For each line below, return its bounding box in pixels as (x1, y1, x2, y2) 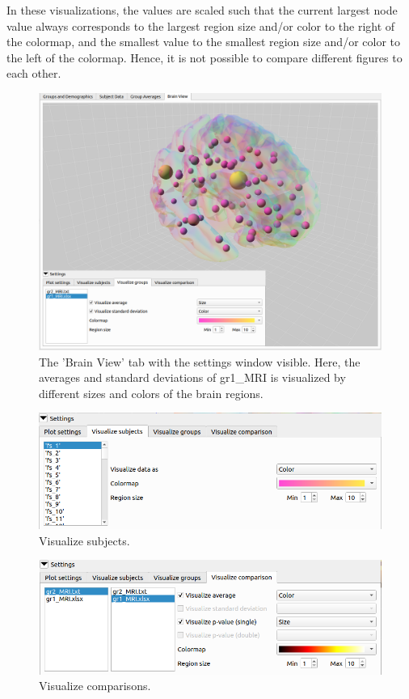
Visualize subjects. (39, 532, 130, 549)
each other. (6, 65, 61, 82)
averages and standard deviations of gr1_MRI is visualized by (39, 369, 346, 386)
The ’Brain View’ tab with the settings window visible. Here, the (39, 353, 361, 370)
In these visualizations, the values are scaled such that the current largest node (6, 2, 398, 18)
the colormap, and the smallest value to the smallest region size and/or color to (6, 33, 400, 50)
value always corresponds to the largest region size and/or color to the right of (6, 17, 395, 34)
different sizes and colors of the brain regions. (39, 384, 264, 401)
